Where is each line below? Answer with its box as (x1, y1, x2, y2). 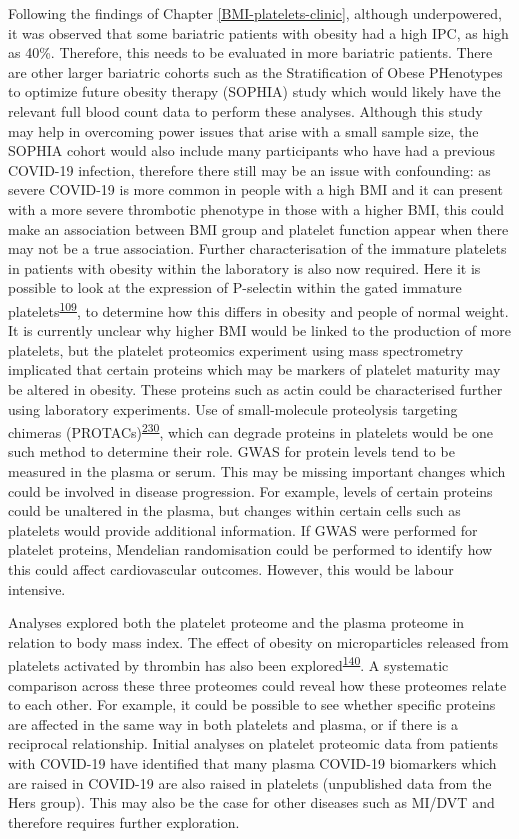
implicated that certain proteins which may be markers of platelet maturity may (8, 359, 501, 380)
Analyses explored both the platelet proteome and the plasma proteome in (8, 612, 465, 633)
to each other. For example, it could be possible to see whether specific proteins (8, 694, 496, 715)
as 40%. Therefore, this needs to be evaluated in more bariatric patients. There (8, 42, 493, 63)
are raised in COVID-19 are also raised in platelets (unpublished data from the (8, 772, 492, 793)
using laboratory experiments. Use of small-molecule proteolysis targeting (8, 398, 458, 419)
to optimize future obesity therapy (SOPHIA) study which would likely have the (8, 81, 501, 102)
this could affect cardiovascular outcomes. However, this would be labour (8, 558, 454, 579)
